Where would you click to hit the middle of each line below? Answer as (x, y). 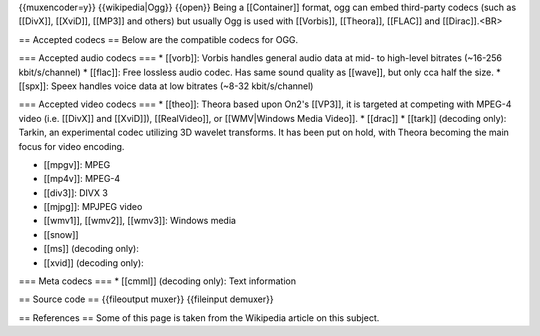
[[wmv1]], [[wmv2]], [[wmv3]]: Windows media (140, 221)
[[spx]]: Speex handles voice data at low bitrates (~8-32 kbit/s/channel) (166, 86)
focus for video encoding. (71, 146)
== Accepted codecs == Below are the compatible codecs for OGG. (158, 39)
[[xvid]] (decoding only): (93, 262)
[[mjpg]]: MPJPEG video (93, 207)
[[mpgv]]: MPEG (77, 164)
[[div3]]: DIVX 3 (76, 192)
